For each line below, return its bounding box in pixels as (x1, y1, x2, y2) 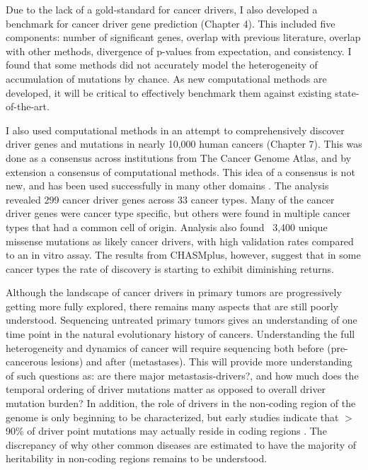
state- (335, 85, 360, 100)
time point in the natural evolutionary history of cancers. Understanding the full (6, 327, 355, 341)
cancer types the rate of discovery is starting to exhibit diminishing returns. (6, 261, 334, 276)
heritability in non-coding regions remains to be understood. (6, 451, 268, 466)
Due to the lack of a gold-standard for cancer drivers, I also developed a (6, 2, 318, 16)
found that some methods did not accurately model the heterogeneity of (6, 57, 318, 72)
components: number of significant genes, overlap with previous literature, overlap (6, 30, 361, 45)
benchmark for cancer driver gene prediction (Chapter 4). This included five (6, 16, 335, 30)
